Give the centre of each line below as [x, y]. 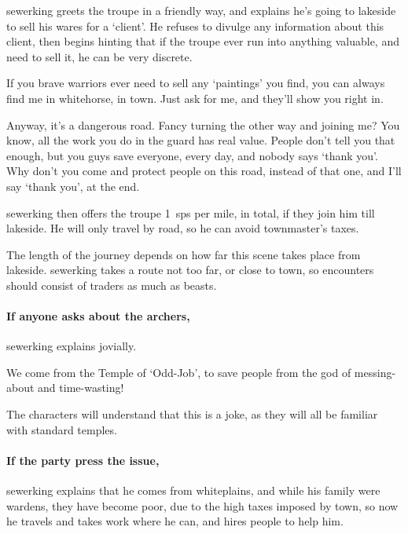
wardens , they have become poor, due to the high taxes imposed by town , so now [202, 505]
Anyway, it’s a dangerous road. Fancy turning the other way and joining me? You [203, 124]
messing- [375, 372]
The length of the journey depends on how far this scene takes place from [184, 254]
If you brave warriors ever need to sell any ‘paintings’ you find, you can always [196, 83]
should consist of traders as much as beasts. [112, 285]
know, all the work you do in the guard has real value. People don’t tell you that [201, 140]
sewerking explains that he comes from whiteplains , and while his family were [193, 490]
